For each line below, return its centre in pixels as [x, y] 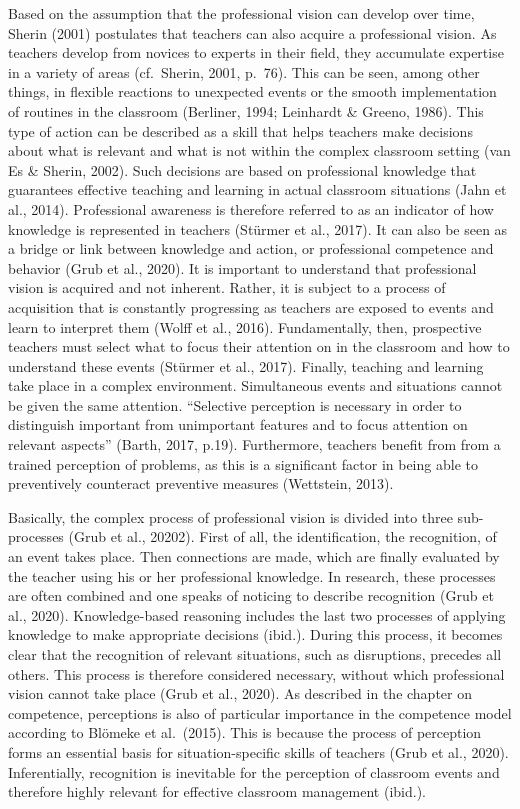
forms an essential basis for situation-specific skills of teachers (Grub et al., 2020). [258, 751]
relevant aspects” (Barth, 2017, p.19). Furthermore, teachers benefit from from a [254, 444]
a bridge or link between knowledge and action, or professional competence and [251, 248]
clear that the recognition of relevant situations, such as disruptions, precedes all [255, 654]
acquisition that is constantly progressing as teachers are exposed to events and [251, 306]
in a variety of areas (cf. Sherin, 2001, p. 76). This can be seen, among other [244, 71]
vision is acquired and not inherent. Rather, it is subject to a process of [227, 287]
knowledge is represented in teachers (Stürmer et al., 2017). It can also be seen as [258, 228]
